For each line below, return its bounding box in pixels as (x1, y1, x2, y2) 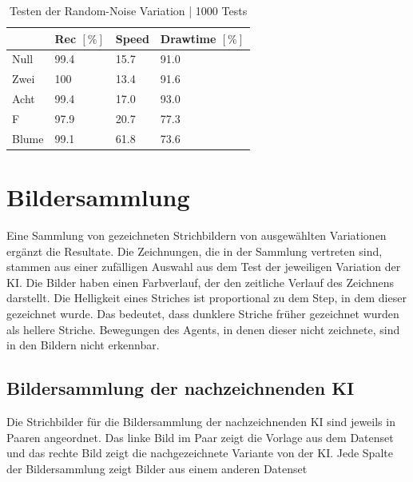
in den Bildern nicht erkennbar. (6, 337, 160, 353)
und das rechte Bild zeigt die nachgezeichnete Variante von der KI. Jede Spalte (6, 444, 393, 461)
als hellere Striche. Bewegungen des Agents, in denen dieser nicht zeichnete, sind (6, 321, 400, 337)
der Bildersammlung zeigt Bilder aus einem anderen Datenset (6, 460, 308, 476)
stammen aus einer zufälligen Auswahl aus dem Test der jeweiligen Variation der (6, 258, 401, 275)
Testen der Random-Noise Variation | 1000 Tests (9, 2, 248, 18)
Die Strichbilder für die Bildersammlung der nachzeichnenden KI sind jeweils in (6, 412, 395, 429)
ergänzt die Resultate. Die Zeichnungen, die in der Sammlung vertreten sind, (6, 242, 383, 259)
